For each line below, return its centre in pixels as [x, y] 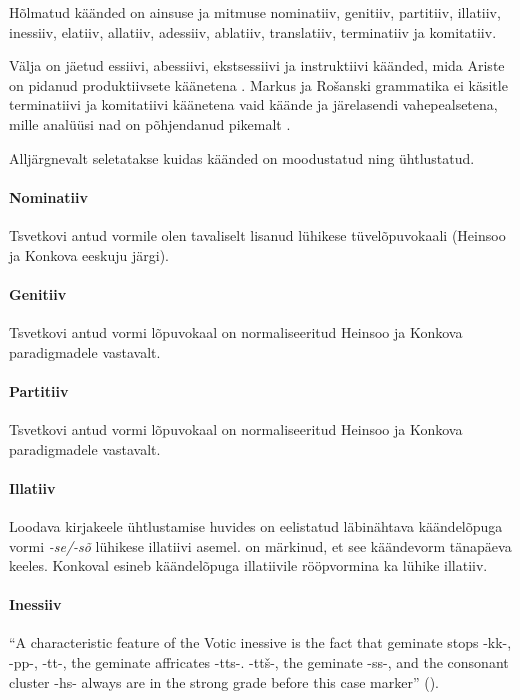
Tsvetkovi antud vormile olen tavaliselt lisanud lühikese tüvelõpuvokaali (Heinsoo [257, 234]
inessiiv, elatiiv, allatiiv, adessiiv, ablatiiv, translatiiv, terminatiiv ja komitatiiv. [253, 31]
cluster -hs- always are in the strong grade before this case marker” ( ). [224, 681]
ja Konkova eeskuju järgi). [89, 254]
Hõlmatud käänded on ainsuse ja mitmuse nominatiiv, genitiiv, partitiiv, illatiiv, [255, 12]
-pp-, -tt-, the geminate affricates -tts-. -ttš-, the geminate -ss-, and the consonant [259, 662]
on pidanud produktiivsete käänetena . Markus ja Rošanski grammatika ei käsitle [258, 84]
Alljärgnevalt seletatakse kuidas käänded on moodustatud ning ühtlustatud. [242, 157]
